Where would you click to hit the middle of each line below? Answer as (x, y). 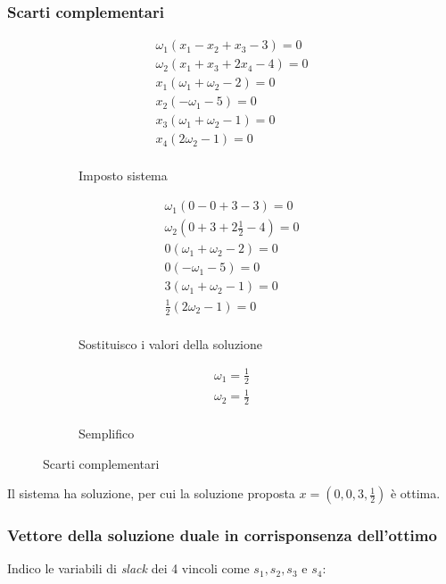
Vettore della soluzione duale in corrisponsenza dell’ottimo (222, 535)
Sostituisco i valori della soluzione (170, 343)
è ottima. (415, 493)
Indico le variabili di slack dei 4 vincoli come (128, 568)
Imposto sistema (123, 175)
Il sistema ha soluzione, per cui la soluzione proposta (151, 493)
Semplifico (107, 433)
